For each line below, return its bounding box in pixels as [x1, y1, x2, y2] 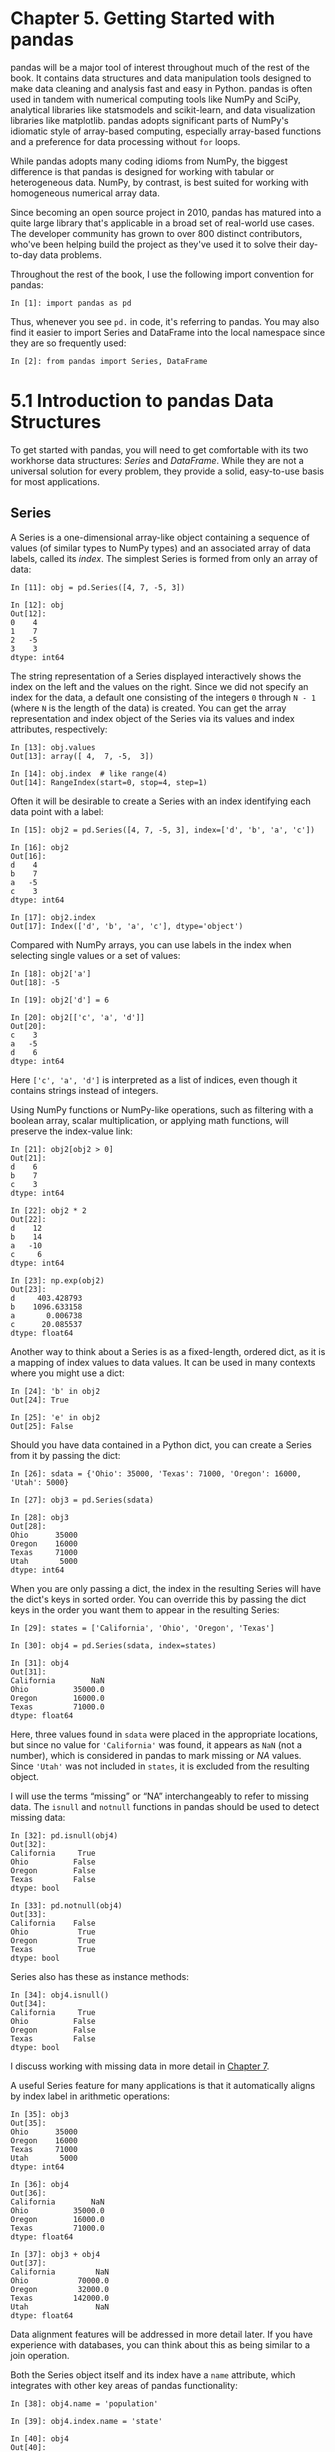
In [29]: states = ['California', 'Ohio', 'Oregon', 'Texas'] [10, 1623, 275, 1633]
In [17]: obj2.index [10, 912, 97, 922]
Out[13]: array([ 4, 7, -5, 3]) [10, 751, 155, 761]
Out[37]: [10, 2258, 47, 2268]
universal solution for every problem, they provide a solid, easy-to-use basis [10, 465, 325, 477]
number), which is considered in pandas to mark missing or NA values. [10, 1749, 302, 1761]
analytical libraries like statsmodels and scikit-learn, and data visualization [10, 103, 316, 116]
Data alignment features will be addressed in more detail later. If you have [10, 2328, 313, 2340]
